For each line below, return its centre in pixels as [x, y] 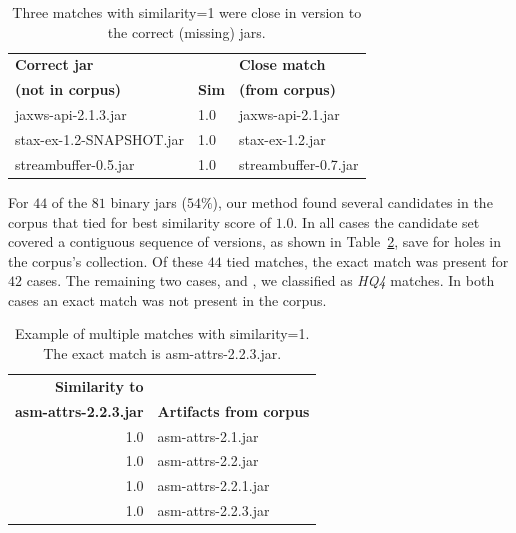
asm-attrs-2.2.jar [208, 460]
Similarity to [99, 385]
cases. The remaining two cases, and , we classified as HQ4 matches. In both [260, 280]
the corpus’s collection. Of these [106, 260]
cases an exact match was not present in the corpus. [167, 299]
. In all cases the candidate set [386, 221]
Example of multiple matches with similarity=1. [162, 333]
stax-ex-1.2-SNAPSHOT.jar [100, 138]
